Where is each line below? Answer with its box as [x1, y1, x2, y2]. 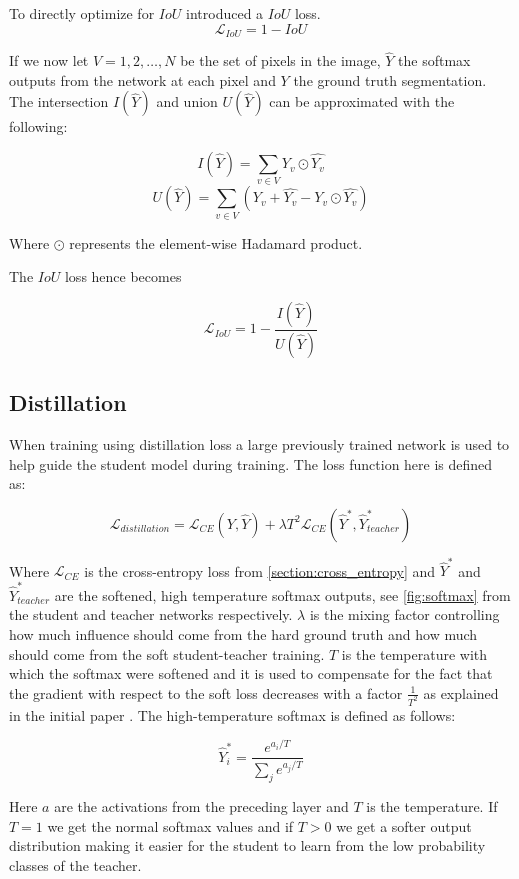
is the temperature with [341, 643, 488, 664]
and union [156, 91, 218, 112]
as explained [423, 682, 499, 703]
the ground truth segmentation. [293, 69, 487, 90]
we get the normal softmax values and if [47, 815, 294, 836]
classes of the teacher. [9, 854, 142, 875]
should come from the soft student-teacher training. [9, 643, 325, 664]
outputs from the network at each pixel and [9, 69, 276, 90]
